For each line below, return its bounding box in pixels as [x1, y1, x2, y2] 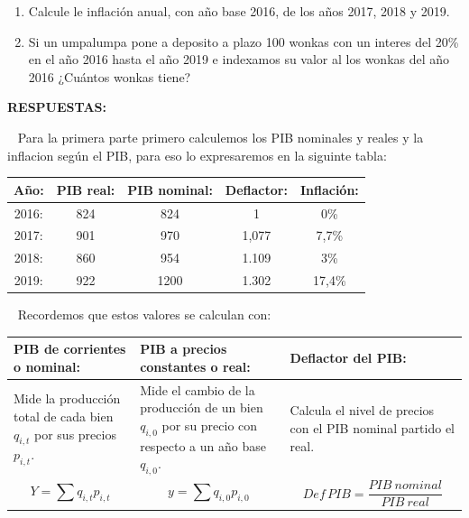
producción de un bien [140, 398, 263, 417]
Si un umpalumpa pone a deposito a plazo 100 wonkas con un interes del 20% [28, 32, 459, 51]
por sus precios [34, 424, 116, 443]
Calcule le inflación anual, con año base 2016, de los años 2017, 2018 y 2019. [28, 2, 450, 20]
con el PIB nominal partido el [290, 419, 455, 438]
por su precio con [161, 415, 258, 434]
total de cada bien [14, 407, 114, 426]
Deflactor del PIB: [290, 348, 407, 367]
